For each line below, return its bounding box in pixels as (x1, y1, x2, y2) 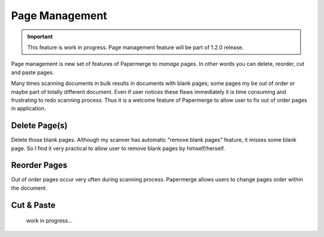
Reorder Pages (11, 160, 68, 171)
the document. (11, 184, 47, 192)
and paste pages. (11, 69, 54, 76)
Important (27, 33, 53, 40)
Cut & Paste (11, 200, 56, 210)
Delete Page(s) (11, 120, 68, 131)
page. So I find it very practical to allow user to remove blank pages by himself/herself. (11, 144, 225, 152)
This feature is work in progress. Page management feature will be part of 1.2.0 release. (27, 44, 244, 51)
